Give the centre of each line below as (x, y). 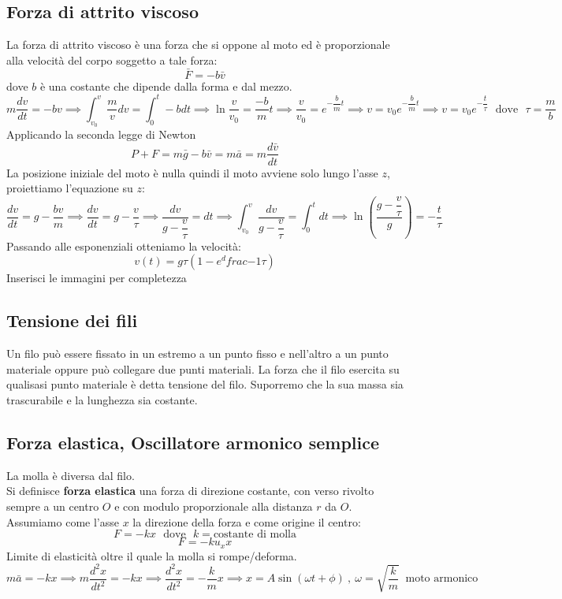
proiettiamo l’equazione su (70, 188)
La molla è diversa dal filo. (71, 475)
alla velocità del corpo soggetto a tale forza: (112, 60)
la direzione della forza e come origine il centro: (247, 521)
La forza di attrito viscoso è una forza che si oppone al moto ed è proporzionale (198, 45)
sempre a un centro (53, 506)
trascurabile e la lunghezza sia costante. (102, 399)
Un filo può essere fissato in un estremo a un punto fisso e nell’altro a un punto (197, 353)
